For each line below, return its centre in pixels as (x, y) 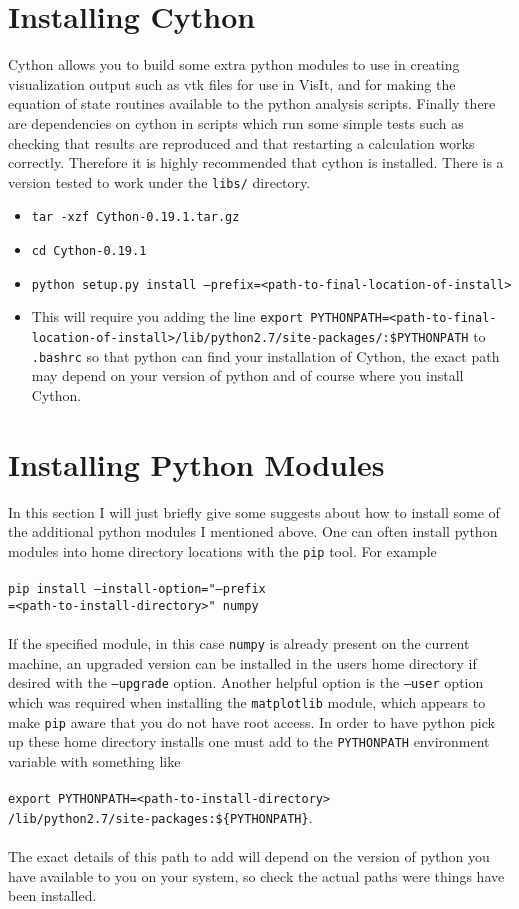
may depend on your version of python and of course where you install (247, 375)
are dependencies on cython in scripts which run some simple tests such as (236, 122)
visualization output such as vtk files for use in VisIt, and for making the (232, 83)
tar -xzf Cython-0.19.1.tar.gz (135, 217)
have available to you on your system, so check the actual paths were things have (256, 875)
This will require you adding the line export (167, 316)
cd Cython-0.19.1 (89, 251)
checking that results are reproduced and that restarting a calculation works (241, 142)
